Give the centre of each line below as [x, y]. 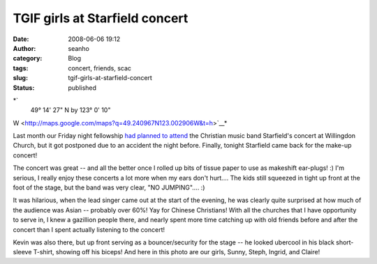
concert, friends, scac [100, 68]
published [82, 88]
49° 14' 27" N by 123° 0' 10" [71, 110]
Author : [24, 48]
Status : [24, 88]
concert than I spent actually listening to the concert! [89, 229]
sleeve [22, 252]
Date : [21, 39]
